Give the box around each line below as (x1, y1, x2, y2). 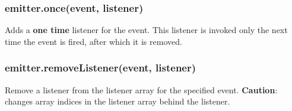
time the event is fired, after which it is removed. (5, 35, 182, 47)
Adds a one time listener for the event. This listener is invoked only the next (5, 24, 288, 36)
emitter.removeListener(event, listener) (5, 60, 196, 75)
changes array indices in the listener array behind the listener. (5, 95, 230, 107)
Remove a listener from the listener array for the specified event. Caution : (5, 83, 278, 96)
